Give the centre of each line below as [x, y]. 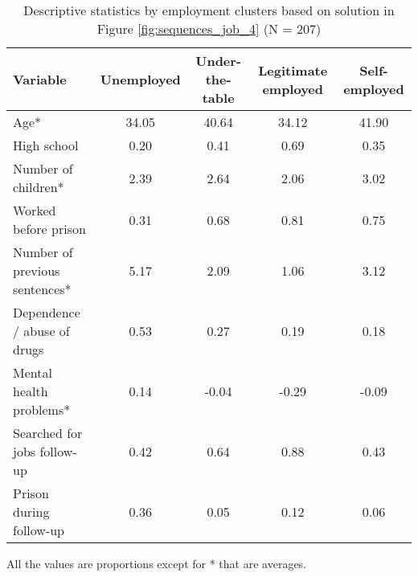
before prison [49, 229]
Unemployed [140, 79]
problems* [42, 409]
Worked [35, 210]
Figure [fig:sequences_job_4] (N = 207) [209, 29]
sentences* [42, 289]
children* [39, 187]
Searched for [48, 433]
